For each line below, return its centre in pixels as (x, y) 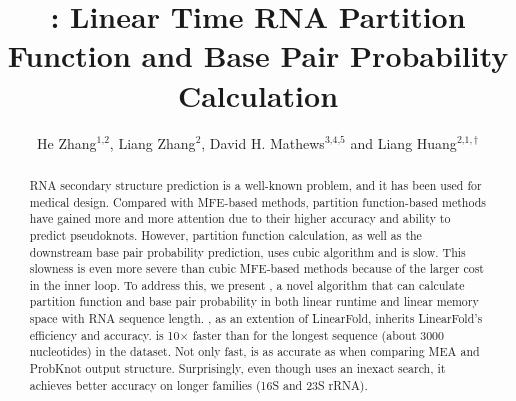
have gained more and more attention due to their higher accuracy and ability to (240, 218)
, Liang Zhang (152, 142)
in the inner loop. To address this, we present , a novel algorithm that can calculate (247, 284)
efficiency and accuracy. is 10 (104, 334)
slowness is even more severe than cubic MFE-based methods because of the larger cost (256, 268)
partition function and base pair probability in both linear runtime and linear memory (254, 301)
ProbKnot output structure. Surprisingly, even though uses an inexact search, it (237, 368)
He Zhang (67, 142)
